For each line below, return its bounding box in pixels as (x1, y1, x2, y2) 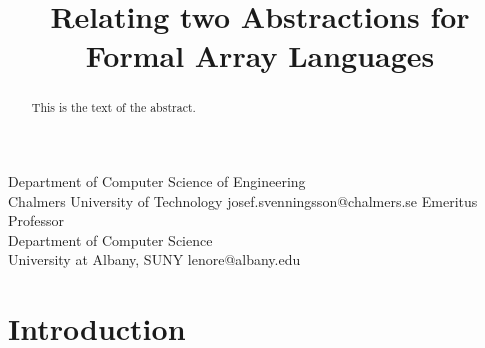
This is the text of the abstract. (31, 99, 196, 116)
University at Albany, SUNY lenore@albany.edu (8, 249, 301, 270)
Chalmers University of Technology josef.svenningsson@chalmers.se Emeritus (8, 190, 478, 211)
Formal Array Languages (85, 35, 435, 76)
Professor (8, 210, 65, 231)
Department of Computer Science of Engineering (8, 171, 306, 192)
